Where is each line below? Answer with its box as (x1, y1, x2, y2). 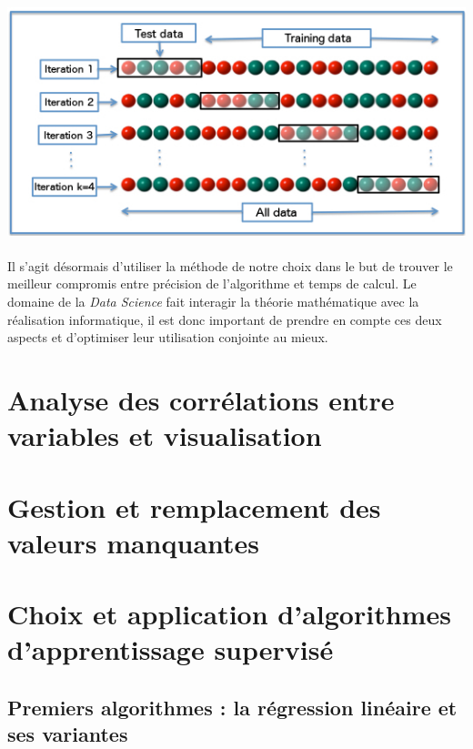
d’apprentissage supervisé (7, 631, 334, 668)
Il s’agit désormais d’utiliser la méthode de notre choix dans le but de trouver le (7, 256, 453, 275)
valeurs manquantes (7, 523, 260, 561)
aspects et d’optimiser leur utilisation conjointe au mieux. (7, 328, 328, 347)
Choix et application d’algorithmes (7, 595, 451, 633)
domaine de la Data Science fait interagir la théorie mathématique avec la (7, 292, 419, 310)
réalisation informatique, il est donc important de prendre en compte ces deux (7, 309, 442, 329)
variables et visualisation (7, 417, 322, 454)
